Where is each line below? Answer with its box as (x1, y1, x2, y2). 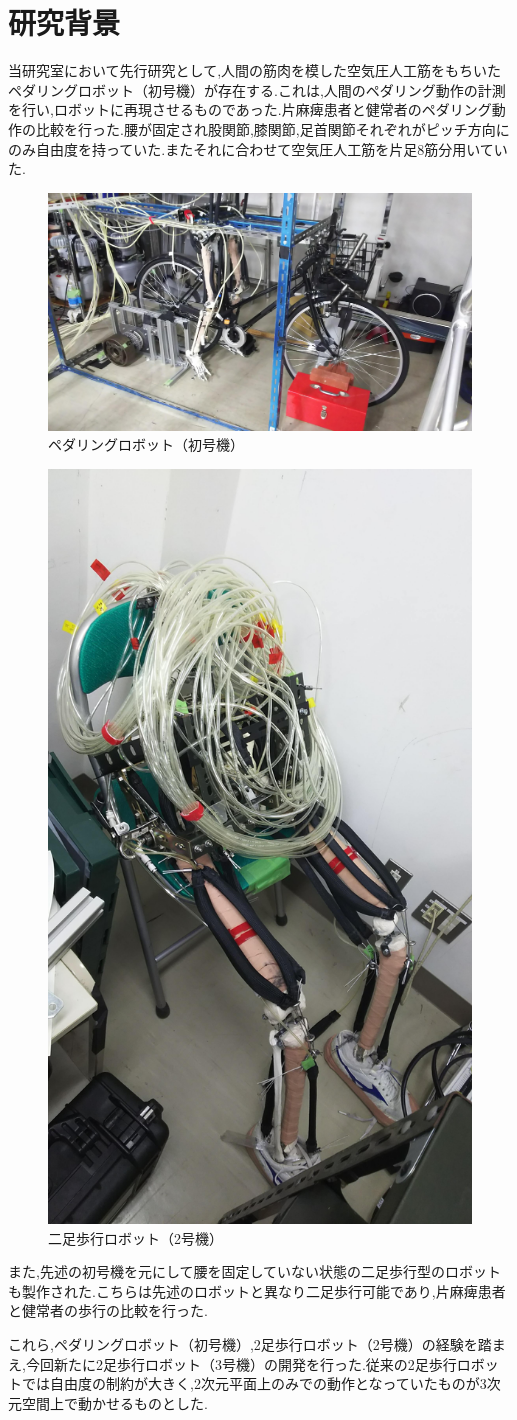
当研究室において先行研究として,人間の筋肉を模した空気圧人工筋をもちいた (8, 60, 502, 81)
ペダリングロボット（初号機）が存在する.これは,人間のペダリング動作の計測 (8, 79, 506, 100)
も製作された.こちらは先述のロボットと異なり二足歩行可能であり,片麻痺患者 (8, 1280, 506, 1301)
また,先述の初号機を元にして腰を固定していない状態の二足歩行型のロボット (8, 1261, 502, 1282)
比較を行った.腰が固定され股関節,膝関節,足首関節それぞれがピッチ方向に (35, 118, 510, 139)
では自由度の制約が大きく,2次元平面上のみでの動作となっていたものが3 (21, 1373, 487, 1394)
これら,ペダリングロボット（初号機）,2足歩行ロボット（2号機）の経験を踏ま (8, 1334, 506, 1354)
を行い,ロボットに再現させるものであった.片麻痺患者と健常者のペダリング (8, 99, 492, 120)
